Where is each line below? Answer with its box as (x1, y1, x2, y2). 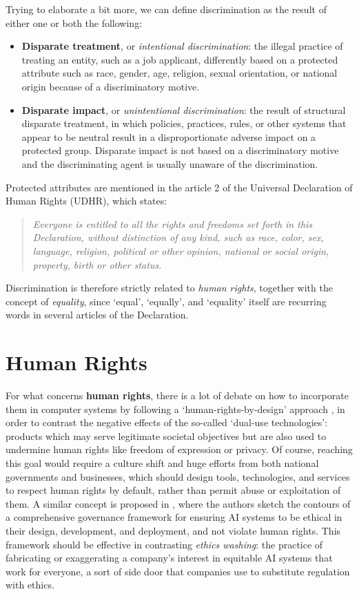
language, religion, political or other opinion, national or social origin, (32, 243, 329, 258)
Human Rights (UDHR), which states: (6, 193, 167, 208)
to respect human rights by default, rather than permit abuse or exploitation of (6, 483, 341, 497)
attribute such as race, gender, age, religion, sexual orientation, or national (21, 66, 338, 80)
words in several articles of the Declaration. (6, 307, 189, 322)
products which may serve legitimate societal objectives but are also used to (6, 428, 327, 443)
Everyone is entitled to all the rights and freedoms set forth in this (32, 216, 313, 231)
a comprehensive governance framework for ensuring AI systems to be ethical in (6, 510, 342, 524)
